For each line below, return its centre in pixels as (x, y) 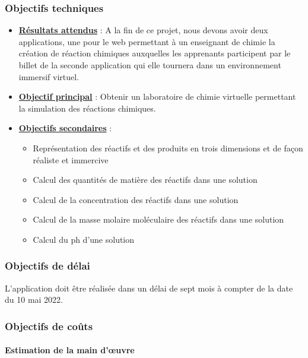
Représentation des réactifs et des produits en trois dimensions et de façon (168, 148)
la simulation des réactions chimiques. (87, 108)
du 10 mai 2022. (34, 300)
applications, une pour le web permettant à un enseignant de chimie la (147, 41)
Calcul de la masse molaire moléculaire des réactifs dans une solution (158, 219)
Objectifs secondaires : (65, 128)
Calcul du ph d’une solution (84, 239)
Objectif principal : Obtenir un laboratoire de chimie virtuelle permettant (157, 96)
